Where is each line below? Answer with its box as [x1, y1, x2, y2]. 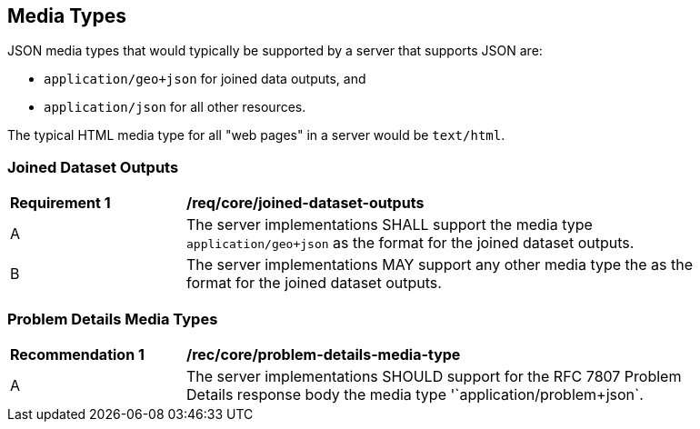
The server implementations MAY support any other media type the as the [186, 255, 694, 274]
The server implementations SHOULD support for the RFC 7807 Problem [186, 366, 682, 385]
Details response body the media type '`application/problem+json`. [186, 384, 644, 404]
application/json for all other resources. [44, 99, 306, 115]
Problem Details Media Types [7, 309, 218, 328]
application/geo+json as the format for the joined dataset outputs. [186, 234, 635, 253]
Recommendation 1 [10, 344, 145, 364]
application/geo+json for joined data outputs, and [44, 71, 366, 87]
